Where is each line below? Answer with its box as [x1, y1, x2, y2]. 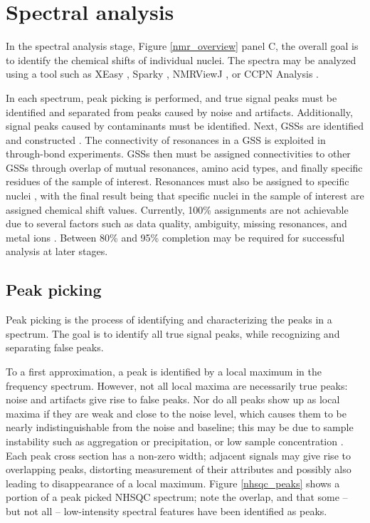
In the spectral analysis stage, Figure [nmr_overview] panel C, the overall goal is [6, 38, 359, 53]
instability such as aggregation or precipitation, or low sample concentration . [6, 433, 344, 448]
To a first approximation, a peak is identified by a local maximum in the [6, 364, 322, 379]
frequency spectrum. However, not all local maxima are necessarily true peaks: [6, 378, 348, 393]
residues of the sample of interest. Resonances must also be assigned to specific [6, 174, 349, 189]
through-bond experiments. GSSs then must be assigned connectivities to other [6, 146, 351, 161]
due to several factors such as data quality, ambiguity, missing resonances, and [6, 216, 347, 231]
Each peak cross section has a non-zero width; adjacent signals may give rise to [6, 447, 351, 462]
